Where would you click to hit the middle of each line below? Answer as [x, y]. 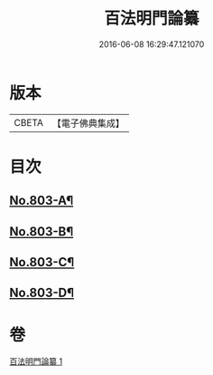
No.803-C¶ [42, 262]
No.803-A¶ [42, 201]
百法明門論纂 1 [36, 361]
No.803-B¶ [42, 231]
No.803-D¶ [42, 293]
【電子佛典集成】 [88, 123]
